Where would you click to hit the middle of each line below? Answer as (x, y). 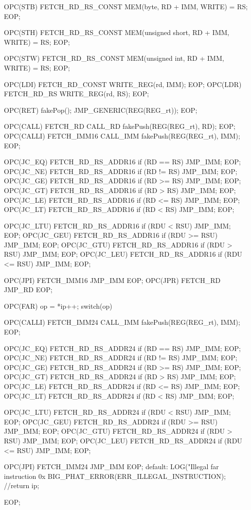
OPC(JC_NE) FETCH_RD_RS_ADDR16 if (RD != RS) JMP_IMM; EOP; (121, 171)
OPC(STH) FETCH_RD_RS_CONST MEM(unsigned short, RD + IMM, (117, 32)
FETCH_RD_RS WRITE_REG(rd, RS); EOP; (77, 94)
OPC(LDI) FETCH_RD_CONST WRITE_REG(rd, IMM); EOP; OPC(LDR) (123, 84)
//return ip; (22, 485)
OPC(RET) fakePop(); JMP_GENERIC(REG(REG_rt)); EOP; (101, 110)
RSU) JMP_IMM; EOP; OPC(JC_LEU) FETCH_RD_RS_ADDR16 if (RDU (123, 254)
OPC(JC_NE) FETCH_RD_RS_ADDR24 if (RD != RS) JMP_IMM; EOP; (121, 358)
